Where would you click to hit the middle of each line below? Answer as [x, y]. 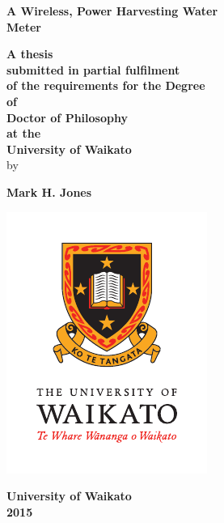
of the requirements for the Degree [106, 85]
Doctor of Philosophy [67, 117]
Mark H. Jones [49, 191]
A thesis [30, 54]
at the [24, 133]
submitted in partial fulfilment [93, 69]
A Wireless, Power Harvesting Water [112, 11]
